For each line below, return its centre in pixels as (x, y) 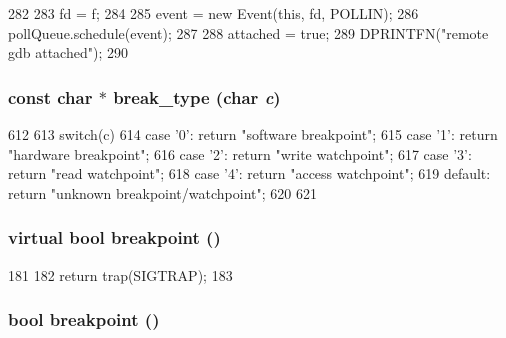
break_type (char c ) (197, 96)
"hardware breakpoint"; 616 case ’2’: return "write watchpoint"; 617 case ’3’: (240, 153)
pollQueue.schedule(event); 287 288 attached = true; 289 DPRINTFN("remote (248, 32)
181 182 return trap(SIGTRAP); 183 (120, 274)
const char (50, 96)
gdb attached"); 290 (68, 52)
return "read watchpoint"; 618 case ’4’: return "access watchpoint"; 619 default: (249, 173)
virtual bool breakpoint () (114, 237)
